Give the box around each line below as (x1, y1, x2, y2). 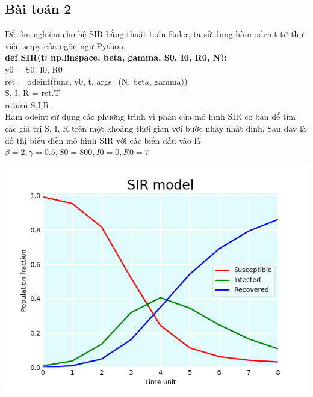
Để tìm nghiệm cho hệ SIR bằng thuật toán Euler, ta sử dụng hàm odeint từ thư (5, 28, 304, 40)
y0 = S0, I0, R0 (5, 62, 63, 75)
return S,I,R (5, 98, 49, 111)
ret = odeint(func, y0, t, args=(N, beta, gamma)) (5, 74, 188, 87)
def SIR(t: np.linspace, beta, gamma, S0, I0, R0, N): (5, 51, 227, 64)
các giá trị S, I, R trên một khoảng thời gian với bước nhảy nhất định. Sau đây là (5, 121, 306, 134)
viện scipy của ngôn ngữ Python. (5, 39, 126, 52)
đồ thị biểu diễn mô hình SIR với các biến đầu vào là (5, 133, 201, 146)
